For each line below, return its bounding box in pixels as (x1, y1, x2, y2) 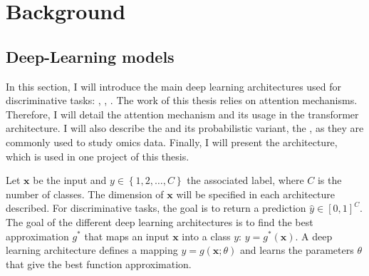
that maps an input (84, 228, 170, 243)
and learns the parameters (240, 242, 354, 257)
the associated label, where (187, 173, 304, 188)
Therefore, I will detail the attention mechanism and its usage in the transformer (6, 106, 359, 121)
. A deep (295, 228, 333, 243)
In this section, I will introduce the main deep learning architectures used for (6, 78, 342, 93)
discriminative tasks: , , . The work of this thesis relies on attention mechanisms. (6, 93, 358, 108)
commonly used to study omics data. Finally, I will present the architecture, (6, 134, 338, 149)
